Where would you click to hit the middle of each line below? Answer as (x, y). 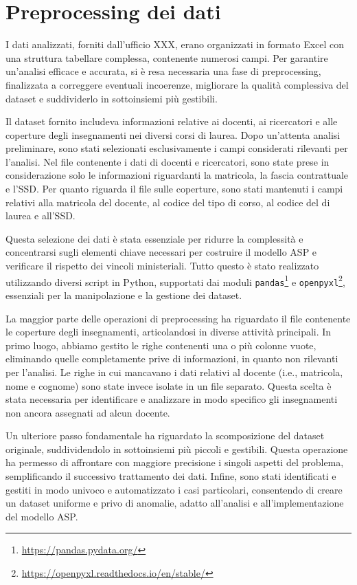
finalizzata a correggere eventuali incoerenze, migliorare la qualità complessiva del (177, 84)
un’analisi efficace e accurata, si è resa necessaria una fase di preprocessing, (163, 71)
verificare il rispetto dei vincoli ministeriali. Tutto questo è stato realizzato (162, 266)
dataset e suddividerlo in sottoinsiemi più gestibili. (112, 98)
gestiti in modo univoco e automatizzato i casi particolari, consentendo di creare (174, 489)
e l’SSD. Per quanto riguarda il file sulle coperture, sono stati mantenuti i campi (174, 189)
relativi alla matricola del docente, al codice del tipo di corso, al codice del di (168, 202)
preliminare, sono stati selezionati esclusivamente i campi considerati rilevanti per (177, 148)
